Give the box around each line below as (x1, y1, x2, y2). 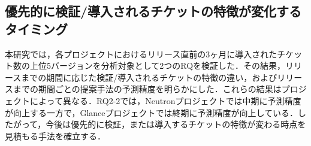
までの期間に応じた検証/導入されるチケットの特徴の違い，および (21, 71, 277, 83)
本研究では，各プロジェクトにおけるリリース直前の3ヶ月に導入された (5, 47, 277, 60)
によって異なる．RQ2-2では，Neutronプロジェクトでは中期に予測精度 (29, 94, 301, 107)
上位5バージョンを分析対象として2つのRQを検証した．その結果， (29, 59, 286, 72)
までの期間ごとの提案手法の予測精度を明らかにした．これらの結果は (13, 83, 282, 95)
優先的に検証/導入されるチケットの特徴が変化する (5, 2, 302, 20)
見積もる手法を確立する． (5, 129, 105, 142)
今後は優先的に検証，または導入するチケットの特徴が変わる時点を (46, 118, 306, 130)
